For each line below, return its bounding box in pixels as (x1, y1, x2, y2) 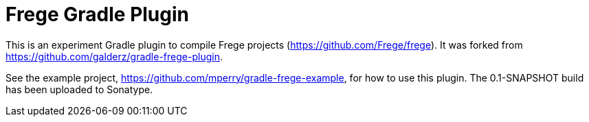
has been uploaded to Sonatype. (5, 83, 153, 95)
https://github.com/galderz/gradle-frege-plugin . (5, 50, 223, 62)
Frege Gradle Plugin (5, 3, 189, 26)
